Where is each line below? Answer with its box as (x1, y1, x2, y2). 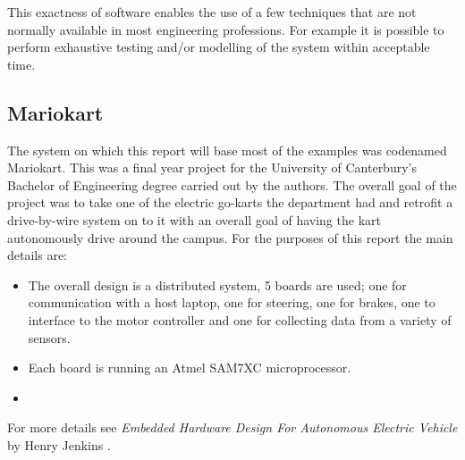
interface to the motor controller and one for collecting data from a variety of (28, 310, 452, 329)
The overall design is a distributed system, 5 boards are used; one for (28, 275, 407, 294)
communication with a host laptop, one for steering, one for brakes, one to (28, 293, 435, 312)
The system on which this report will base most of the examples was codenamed (7, 140, 447, 159)
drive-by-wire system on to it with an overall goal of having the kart (7, 210, 381, 229)
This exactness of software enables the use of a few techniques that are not (7, 3, 417, 21)
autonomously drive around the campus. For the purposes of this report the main (7, 228, 453, 247)
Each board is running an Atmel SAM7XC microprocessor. (28, 358, 351, 377)
